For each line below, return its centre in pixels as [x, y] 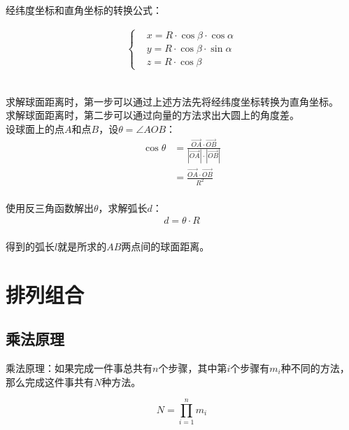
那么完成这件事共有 [50, 381]
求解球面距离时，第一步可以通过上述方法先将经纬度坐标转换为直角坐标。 [172, 101]
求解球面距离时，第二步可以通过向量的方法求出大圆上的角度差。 [152, 115]
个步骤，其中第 [193, 367]
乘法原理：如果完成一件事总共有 [79, 367]
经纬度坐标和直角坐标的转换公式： [84, 10]
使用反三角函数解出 [50, 207]
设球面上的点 [35, 129]
